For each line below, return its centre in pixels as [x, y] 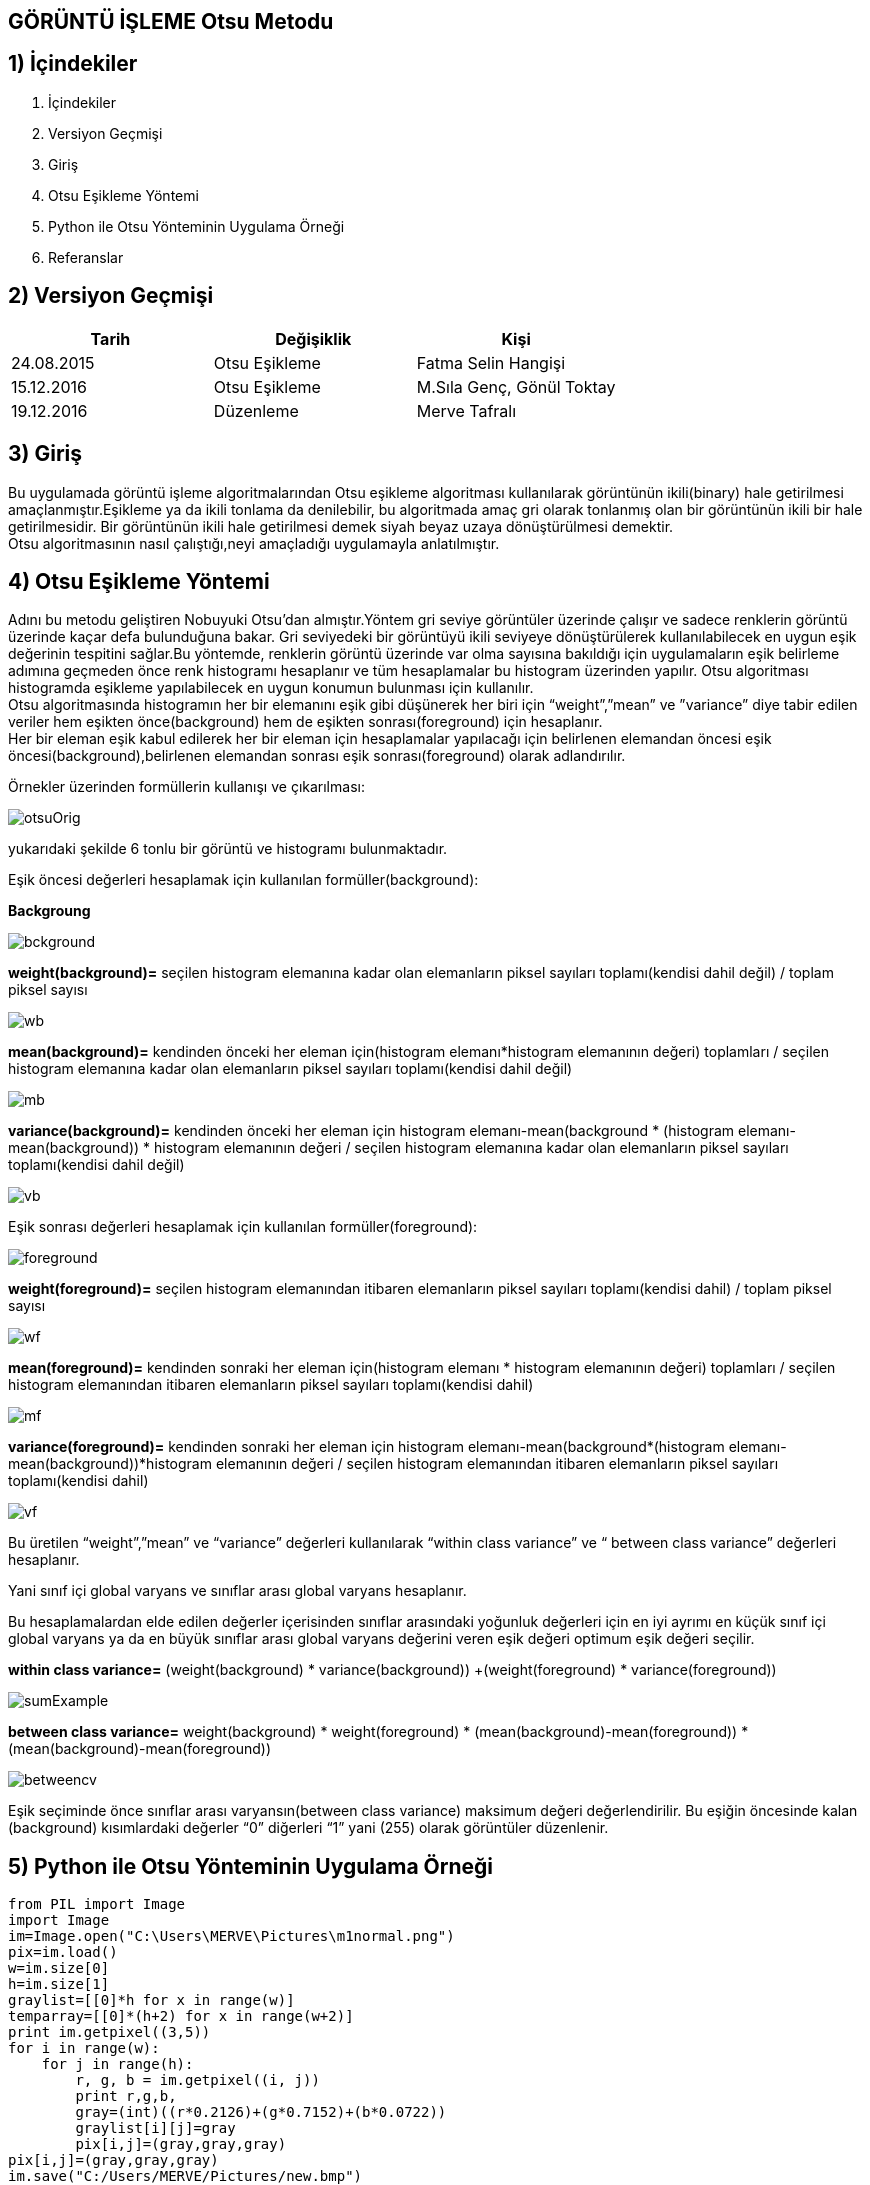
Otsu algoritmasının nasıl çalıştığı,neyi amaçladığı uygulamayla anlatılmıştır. [254, 543]
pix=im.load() [63, 1952]
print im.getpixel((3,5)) [109, 2032]
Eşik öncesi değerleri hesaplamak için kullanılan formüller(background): [243, 880]
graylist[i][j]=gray [155, 2128]
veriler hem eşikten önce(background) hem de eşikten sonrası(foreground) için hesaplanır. [305, 722]
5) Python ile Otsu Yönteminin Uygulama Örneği [250, 1866]
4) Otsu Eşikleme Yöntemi [139, 581]
